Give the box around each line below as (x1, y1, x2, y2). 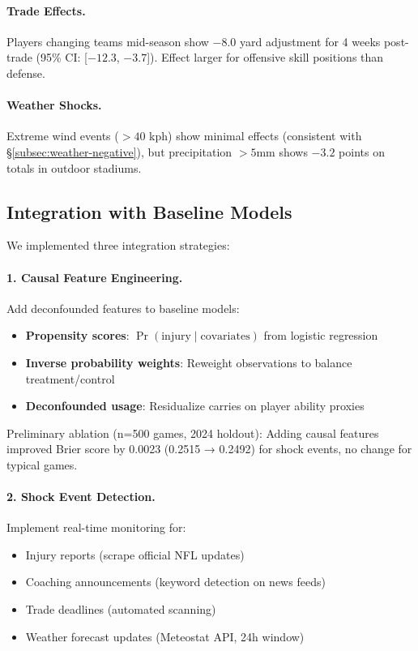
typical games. (6, 456, 78, 473)
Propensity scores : (25, 327, 130, 344)
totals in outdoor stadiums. (6, 159, 142, 176)
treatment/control (25, 370, 115, 387)
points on (339, 143, 385, 160)
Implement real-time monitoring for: (6, 519, 186, 536)
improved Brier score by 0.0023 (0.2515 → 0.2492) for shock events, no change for (6, 440, 412, 457)
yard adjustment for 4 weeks (240, 32, 381, 49)
